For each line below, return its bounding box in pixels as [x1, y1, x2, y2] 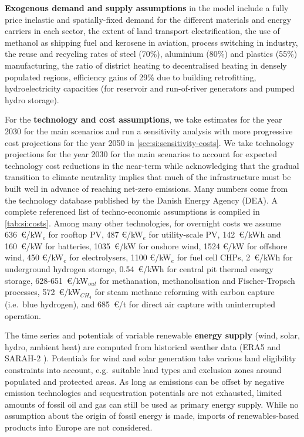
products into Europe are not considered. [5, 421, 153, 433]
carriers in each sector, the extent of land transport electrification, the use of [5, 25, 280, 37]
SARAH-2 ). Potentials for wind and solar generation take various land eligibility [5, 352, 296, 364]
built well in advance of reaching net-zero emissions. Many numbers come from [5, 182, 288, 194]
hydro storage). [5, 93, 59, 106]
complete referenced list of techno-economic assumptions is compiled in [5, 205, 260, 218]
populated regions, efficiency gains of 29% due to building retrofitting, [5, 70, 256, 83]
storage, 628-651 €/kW [5, 274, 89, 286]
